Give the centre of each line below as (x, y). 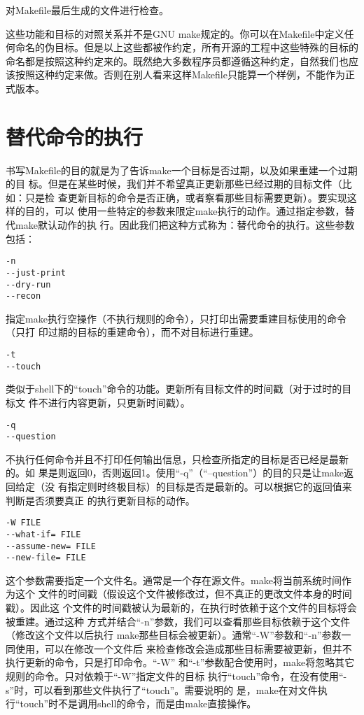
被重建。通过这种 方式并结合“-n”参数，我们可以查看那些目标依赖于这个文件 (178, 621)
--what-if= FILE (43, 534)
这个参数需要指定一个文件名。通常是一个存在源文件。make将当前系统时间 (174, 580)
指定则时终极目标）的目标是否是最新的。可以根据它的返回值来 (210, 487)
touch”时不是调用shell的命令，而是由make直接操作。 (138, 703)
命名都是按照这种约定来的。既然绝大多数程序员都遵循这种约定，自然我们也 (177, 61)
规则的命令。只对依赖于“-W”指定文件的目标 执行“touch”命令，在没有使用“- (176, 676)
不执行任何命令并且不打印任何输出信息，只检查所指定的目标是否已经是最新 (177, 459)
